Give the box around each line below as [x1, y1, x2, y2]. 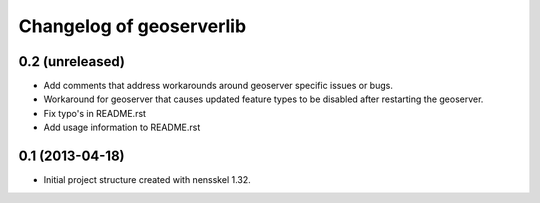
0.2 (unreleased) [18, 53, 125, 70]
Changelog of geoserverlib [18, 15, 247, 37]
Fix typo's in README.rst [43, 107, 147, 119]
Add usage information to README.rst [43, 121, 201, 134]
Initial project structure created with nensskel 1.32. [43, 174, 252, 186]
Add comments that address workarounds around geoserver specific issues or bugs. [43, 80, 394, 92]
